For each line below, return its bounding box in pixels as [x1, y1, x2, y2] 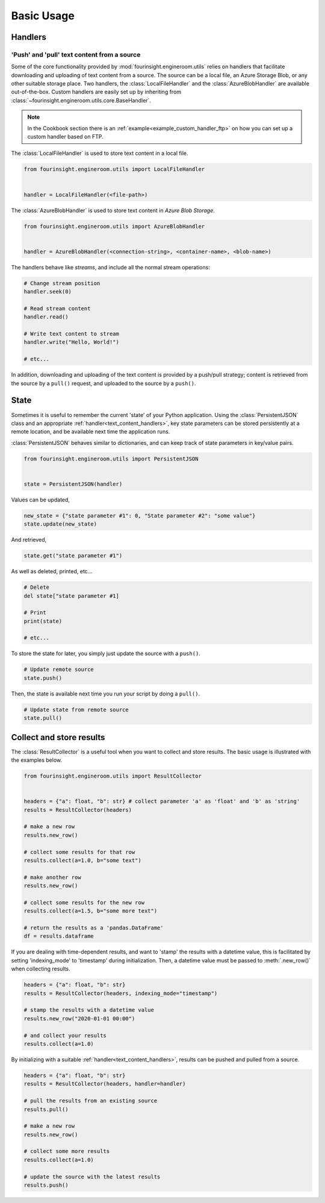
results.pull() [23, 1106, 69, 1113]
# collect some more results [23, 1148, 110, 1155]
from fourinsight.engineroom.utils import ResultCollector [23, 773, 202, 780]
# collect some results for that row [23, 849, 135, 855]
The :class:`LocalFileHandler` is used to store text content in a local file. [11, 149, 188, 157]
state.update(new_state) [23, 521, 97, 527]
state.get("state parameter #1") [23, 552, 123, 559]
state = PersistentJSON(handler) [23, 480, 123, 488]
